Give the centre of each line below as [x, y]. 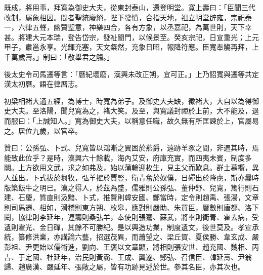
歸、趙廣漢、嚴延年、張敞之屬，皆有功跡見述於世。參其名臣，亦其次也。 [124, 267]
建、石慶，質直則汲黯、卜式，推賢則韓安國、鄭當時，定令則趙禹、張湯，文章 [131, 197]
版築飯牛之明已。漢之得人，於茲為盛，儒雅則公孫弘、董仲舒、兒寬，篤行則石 [131, 187]
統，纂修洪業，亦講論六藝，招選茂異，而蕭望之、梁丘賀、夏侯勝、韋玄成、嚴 [131, 237]
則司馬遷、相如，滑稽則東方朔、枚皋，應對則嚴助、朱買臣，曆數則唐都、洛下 [131, 207]
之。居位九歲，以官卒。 [43, 130]
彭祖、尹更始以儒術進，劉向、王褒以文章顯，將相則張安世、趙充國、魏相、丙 [131, 247]
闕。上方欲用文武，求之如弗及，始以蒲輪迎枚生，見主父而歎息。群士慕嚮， [128, 167]
